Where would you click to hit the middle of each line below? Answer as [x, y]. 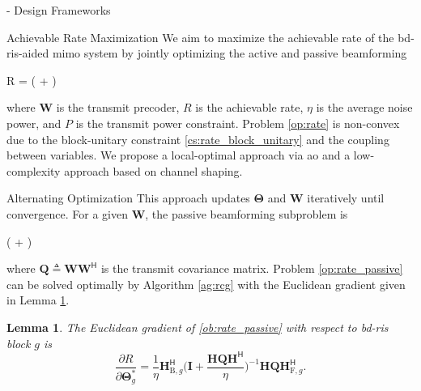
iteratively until [346, 198]
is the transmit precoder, [118, 107]
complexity [34, 170]
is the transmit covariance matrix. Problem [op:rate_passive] [252, 268]
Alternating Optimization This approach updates [128, 198]
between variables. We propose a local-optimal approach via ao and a [179, 155]
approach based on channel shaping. [153, 170]
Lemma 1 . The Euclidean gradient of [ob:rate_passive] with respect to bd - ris [198, 327]
